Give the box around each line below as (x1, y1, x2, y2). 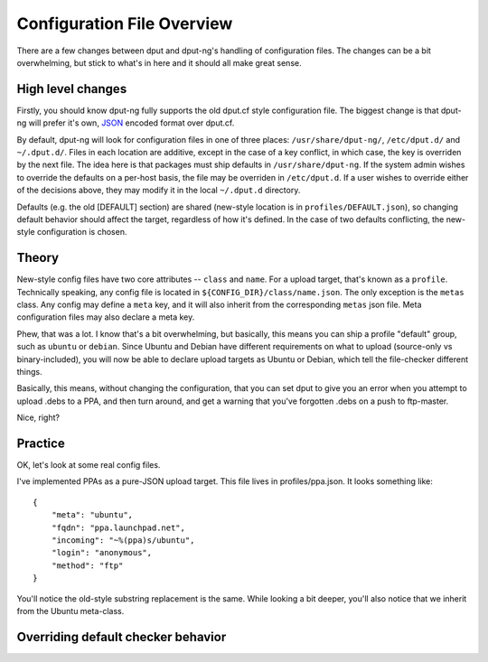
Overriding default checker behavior (16, 629, 227, 645)
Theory (16, 250, 60, 266)
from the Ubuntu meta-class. (16, 605, 125, 616)
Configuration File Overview (16, 14, 233, 33)
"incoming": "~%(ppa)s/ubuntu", (51, 536, 195, 545)
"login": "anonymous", (51, 547, 153, 558)
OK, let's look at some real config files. (16, 460, 161, 471)
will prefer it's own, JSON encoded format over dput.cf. (28, 117, 235, 128)
